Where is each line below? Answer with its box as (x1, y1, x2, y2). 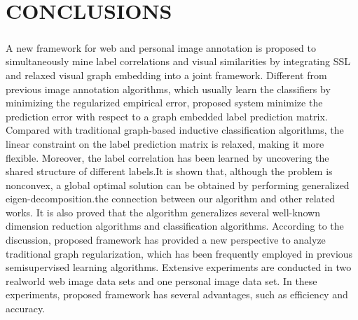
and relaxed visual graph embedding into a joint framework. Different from (6, 67, 327, 82)
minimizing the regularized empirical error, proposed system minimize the (6, 95, 323, 110)
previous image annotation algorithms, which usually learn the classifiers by (6, 81, 331, 96)
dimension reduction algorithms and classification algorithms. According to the (6, 218, 344, 233)
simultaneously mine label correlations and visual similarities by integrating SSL (6, 54, 351, 69)
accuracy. (6, 301, 46, 316)
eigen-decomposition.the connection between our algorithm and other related (6, 191, 336, 206)
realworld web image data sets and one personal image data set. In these (6, 273, 317, 288)
